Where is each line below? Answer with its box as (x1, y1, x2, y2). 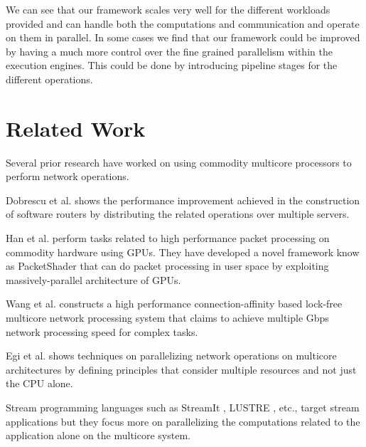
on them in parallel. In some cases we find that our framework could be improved (6, 30, 360, 45)
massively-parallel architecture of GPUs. (6, 272, 181, 287)
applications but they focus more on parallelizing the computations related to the (6, 414, 360, 428)
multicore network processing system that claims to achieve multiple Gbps (6, 310, 329, 325)
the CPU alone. (6, 376, 73, 391)
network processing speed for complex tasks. (6, 324, 198, 339)
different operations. (6, 71, 93, 86)
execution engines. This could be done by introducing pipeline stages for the (6, 58, 338, 73)
